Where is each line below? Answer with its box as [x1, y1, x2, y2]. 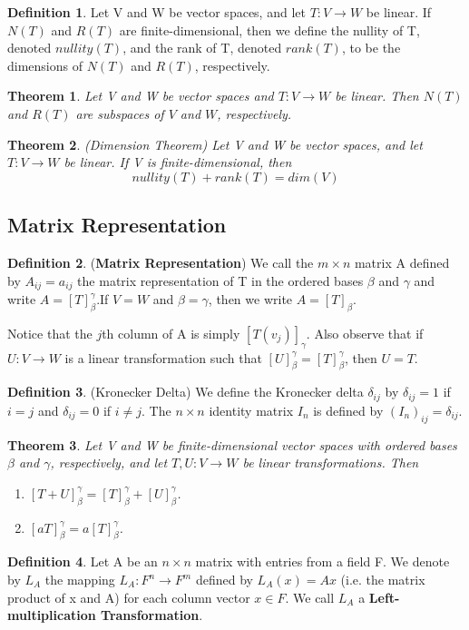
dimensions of [7, 55, 83, 74]
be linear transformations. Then [242, 453, 419, 472]
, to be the [341, 38, 401, 57]
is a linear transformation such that [64, 348, 262, 367]
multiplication [7, 605, 96, 625]
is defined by [313, 400, 384, 419]
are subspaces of [75, 103, 164, 123]
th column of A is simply [102, 323, 240, 342]
